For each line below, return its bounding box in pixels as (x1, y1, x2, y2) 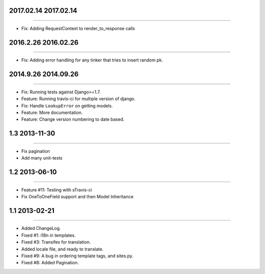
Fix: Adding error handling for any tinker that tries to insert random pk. (21, 57, 163, 63)
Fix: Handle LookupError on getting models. (21, 103, 113, 109)
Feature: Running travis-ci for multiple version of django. (21, 96, 136, 102)
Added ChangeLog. (21, 225, 61, 231)
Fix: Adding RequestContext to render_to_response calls (21, 26, 135, 31)
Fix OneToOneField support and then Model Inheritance (21, 193, 133, 199)
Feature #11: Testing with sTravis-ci (21, 187, 93, 192)
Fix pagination (21, 148, 50, 154)
